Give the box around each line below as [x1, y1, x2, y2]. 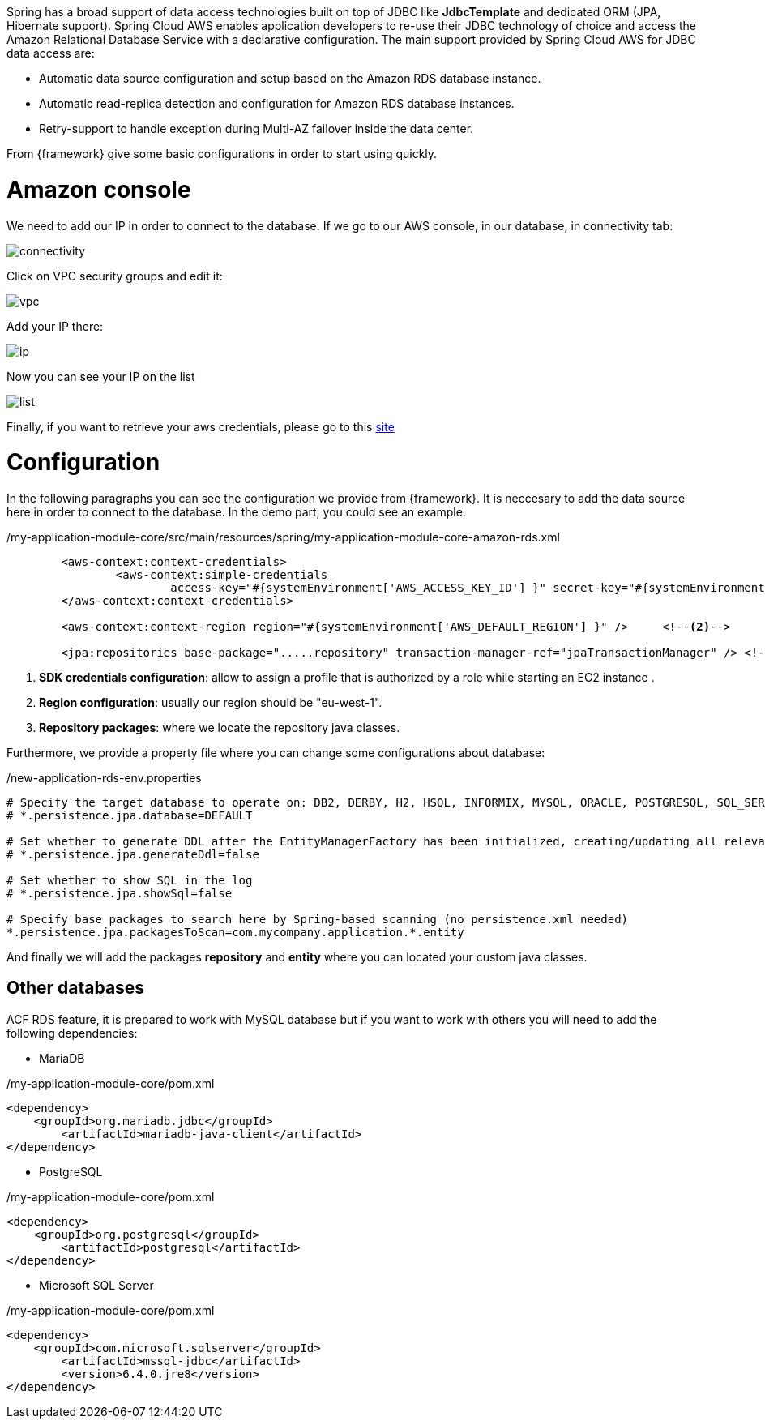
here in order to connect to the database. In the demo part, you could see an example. [6, 505, 466, 519]
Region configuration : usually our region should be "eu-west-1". [39, 695, 382, 709]
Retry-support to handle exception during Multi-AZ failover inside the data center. [39, 122, 474, 135]
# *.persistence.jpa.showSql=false [6, 887, 233, 900]
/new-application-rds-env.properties [6, 771, 202, 785]
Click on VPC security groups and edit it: [6, 268, 223, 283]
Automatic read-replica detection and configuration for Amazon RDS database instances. [39, 96, 515, 110]
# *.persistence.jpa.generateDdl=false [6, 848, 259, 861]
